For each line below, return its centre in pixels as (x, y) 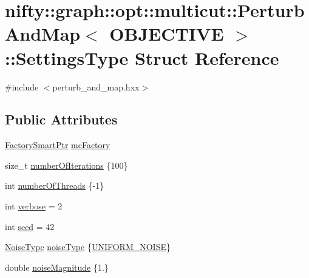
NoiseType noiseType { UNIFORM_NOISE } (88, 247)
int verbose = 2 (34, 206)
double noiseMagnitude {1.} (57, 267)
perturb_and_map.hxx (96, 86)
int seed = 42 (30, 226)
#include (22, 86)
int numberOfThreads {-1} (55, 185)
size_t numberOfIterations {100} (66, 165)
